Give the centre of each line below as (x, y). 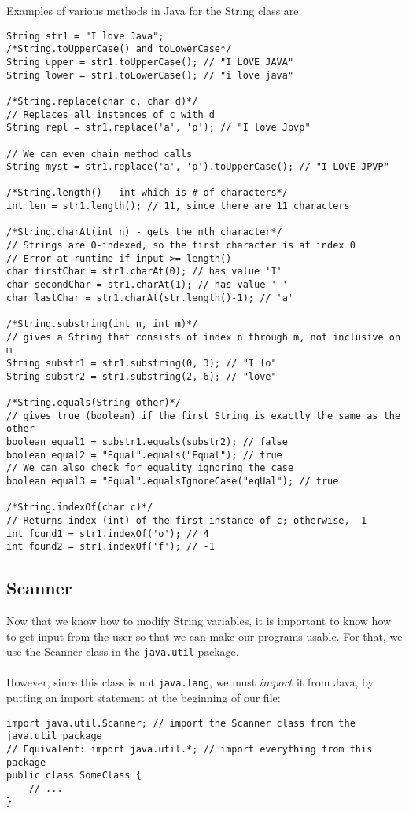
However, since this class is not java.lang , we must (131, 682)
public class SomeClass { (74, 776)
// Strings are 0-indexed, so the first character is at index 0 (181, 246)
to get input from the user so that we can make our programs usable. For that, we (204, 636)
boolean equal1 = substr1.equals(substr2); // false (147, 441)
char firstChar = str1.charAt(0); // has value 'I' (144, 272)
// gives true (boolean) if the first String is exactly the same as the (204, 416)
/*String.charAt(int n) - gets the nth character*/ (144, 232)
